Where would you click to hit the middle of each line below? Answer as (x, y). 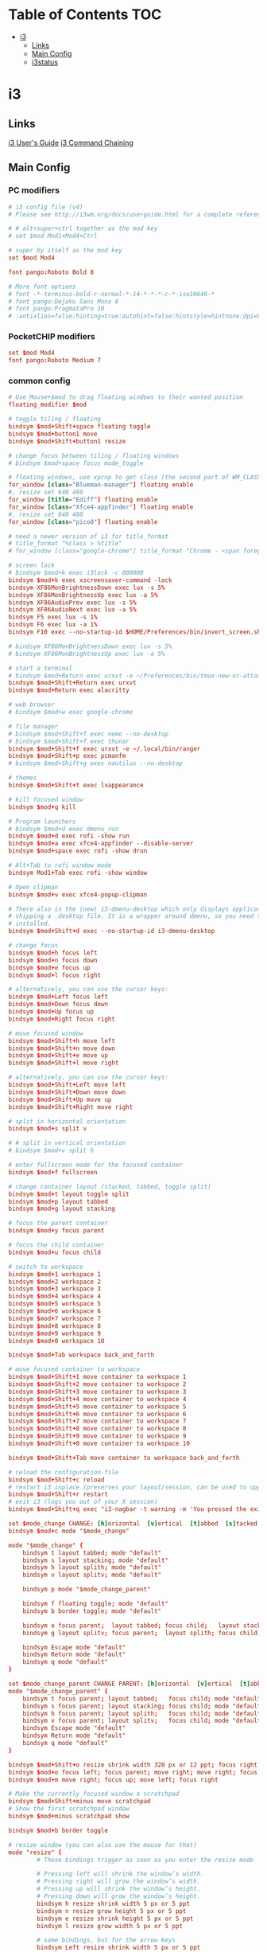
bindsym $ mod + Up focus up (51, 1012)
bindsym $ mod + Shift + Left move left (67, 1085)
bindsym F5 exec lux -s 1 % (53, 617)
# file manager (33, 726)
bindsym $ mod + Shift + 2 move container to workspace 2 (97, 1384)
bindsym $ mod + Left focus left (58, 997)
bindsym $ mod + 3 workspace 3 (55, 1289)
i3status (44, 62)
